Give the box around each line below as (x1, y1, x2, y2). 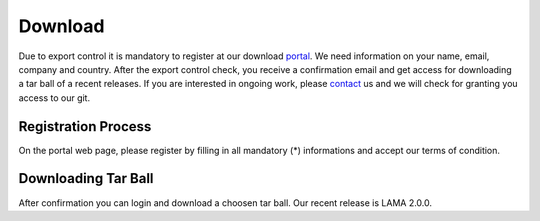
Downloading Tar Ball (18, 170, 154, 187)
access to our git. (18, 91, 90, 104)
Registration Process (18, 118, 152, 135)
